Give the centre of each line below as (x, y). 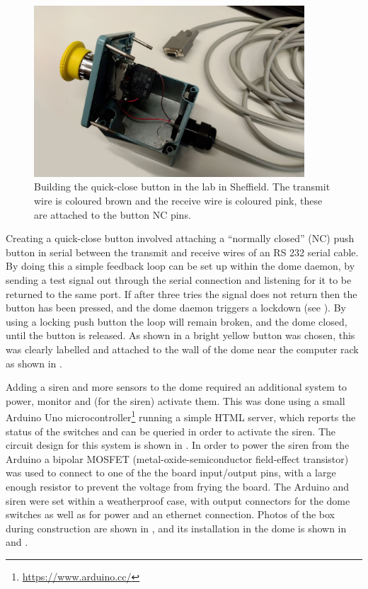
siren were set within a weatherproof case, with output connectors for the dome (178, 500)
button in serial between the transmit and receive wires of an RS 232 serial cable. (182, 252)
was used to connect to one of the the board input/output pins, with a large (171, 473)
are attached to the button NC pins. (113, 214)
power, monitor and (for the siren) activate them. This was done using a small (176, 400)
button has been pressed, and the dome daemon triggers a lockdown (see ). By (176, 308)
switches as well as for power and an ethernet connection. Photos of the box (170, 514)
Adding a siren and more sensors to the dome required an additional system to (177, 387)
